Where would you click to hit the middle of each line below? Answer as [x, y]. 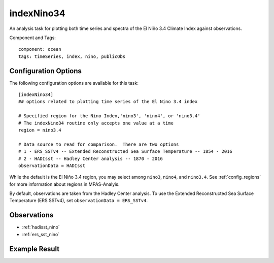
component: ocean [40, 49]
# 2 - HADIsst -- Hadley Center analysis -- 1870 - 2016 [91, 158]
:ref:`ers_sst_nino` [41, 234]
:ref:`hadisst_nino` [41, 227]
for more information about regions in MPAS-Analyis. [64, 184]
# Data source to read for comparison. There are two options [99, 144]
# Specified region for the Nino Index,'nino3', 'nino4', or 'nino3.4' [109, 116]
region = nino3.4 [40, 130]
